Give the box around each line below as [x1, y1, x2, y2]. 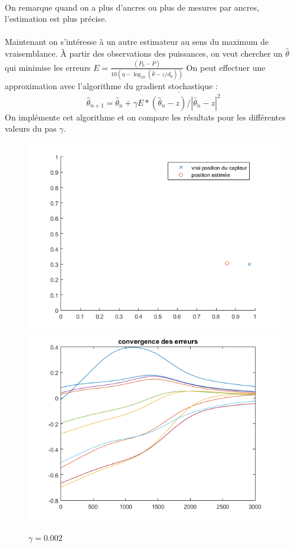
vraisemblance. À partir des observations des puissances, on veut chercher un [5, 47, 283, 59]
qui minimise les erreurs [5, 61, 91, 73]
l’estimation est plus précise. [5, 12, 107, 25]
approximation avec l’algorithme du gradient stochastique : [5, 80, 218, 92]
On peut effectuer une [186, 61, 266, 73]
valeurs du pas [5, 122, 57, 135]
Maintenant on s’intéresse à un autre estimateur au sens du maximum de [5, 35, 269, 48]
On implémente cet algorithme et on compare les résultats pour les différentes [5, 110, 286, 123]
